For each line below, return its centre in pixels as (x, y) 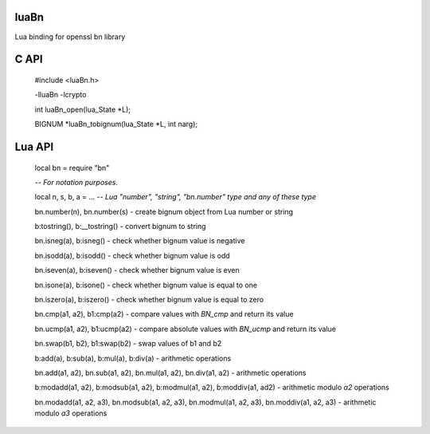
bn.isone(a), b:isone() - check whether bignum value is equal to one (146, 285)
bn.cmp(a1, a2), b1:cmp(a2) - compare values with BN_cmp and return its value (164, 314)
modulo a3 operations (71, 413)
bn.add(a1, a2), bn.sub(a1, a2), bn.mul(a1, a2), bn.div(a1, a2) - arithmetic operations (170, 373)
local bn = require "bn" (72, 168)
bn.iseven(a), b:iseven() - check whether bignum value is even (137, 270)
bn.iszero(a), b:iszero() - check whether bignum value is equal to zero (149, 300)
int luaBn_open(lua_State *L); (83, 109)
